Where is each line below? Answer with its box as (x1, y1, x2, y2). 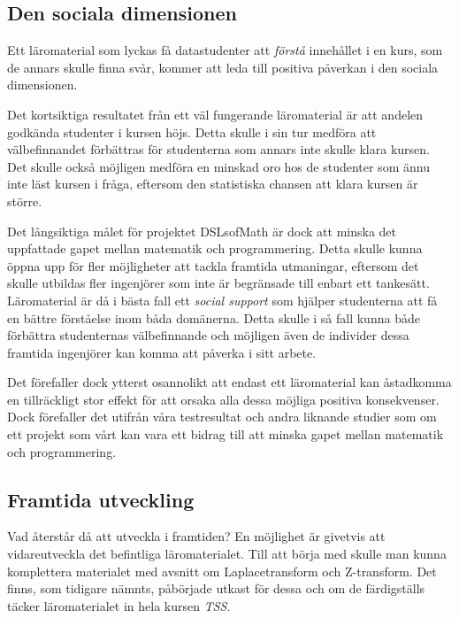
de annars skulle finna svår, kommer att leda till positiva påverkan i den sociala (7, 58, 439, 76)
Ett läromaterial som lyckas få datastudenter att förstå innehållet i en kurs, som (7, 41, 443, 59)
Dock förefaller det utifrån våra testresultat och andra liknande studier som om (7, 407, 437, 426)
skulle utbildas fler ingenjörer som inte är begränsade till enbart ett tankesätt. (7, 274, 430, 292)
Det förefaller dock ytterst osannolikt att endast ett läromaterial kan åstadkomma (7, 373, 452, 391)
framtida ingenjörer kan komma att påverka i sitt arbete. (7, 343, 317, 361)
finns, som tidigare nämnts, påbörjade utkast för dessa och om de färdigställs (7, 579, 425, 598)
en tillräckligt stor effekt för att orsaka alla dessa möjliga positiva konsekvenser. (7, 390, 440, 408)
